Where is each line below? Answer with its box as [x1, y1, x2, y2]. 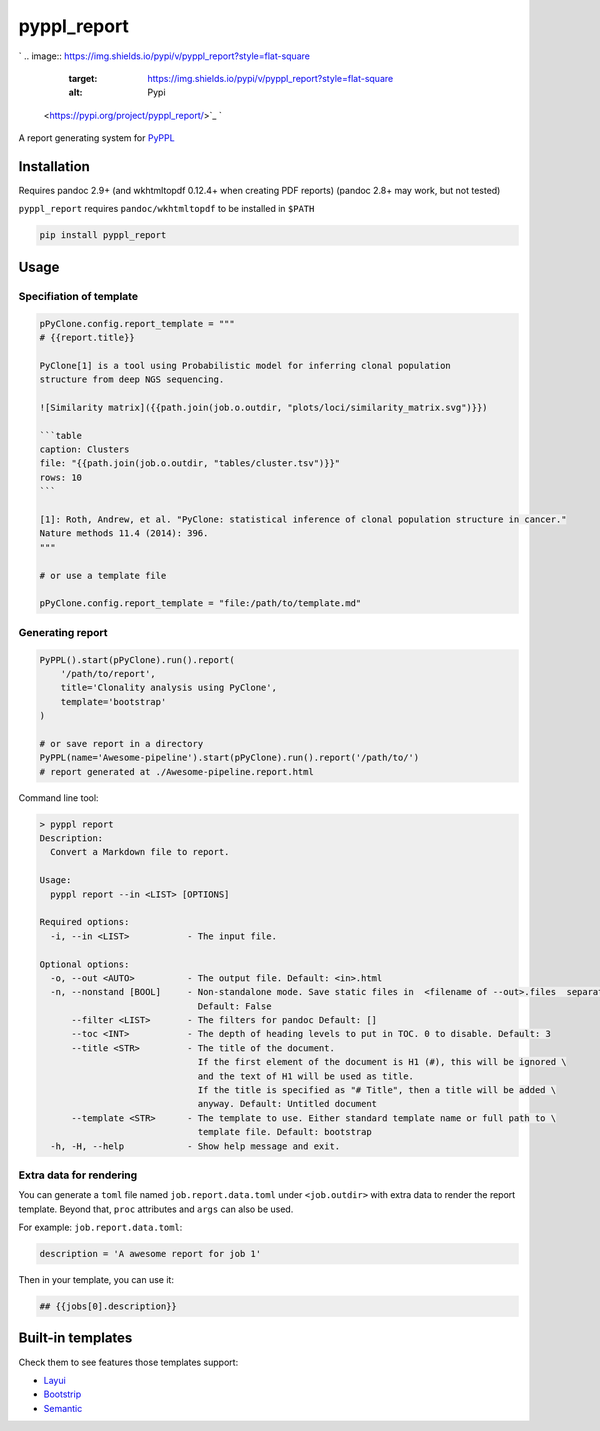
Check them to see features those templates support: [18, 1356, 239, 1368]
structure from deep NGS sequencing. [39, 374, 225, 385]
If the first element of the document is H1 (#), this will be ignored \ [197, 1056, 567, 1068]
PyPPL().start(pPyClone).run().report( [39, 654, 235, 665]
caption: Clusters [39, 444, 130, 455]
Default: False [197, 1000, 272, 1012]
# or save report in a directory [39, 738, 204, 749]
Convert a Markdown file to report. [50, 846, 230, 858]
